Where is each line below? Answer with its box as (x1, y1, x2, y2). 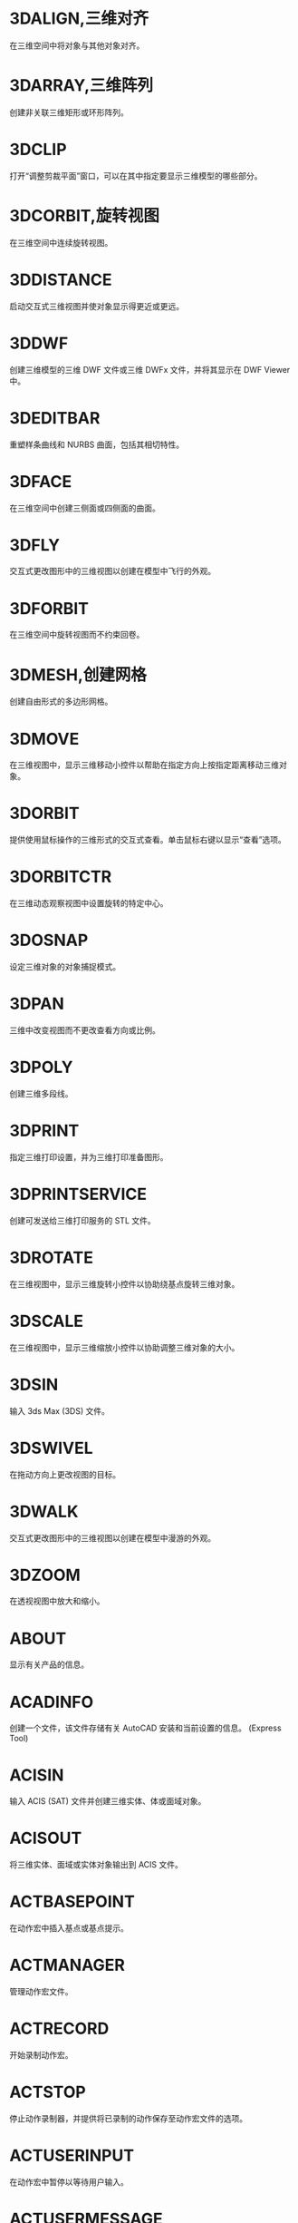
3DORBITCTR (9, 867, 112, 887)
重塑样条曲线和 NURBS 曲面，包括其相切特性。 (9, 439, 184, 450)
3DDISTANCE (9, 269, 112, 290)
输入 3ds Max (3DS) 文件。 (9, 1405, 111, 1416)
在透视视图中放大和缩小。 (9, 1595, 105, 1606)
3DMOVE (9, 728, 80, 749)
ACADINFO (9, 1692, 94, 1712)
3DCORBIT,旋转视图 (9, 206, 160, 226)
